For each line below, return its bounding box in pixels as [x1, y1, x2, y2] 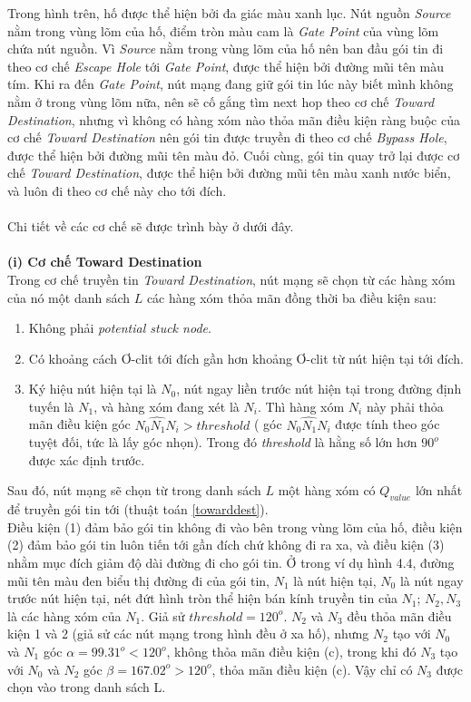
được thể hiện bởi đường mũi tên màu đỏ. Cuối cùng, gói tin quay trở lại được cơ [7, 145, 460, 164]
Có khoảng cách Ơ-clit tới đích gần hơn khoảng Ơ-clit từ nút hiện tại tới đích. [28, 348, 464, 367]
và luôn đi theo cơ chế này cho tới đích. [7, 180, 227, 200]
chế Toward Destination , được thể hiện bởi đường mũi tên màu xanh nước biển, [7, 163, 451, 182]
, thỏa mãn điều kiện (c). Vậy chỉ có [211, 659, 413, 678]
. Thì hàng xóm [257, 396, 345, 415]
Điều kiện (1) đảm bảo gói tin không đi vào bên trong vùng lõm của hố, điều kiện [7, 517, 463, 536]
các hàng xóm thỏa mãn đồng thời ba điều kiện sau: [146, 288, 437, 307]
